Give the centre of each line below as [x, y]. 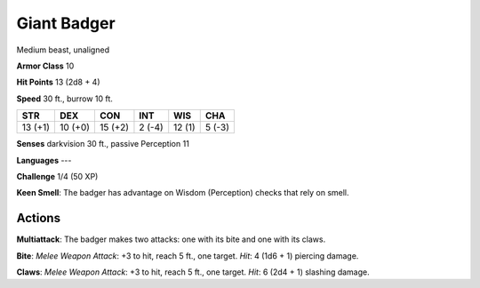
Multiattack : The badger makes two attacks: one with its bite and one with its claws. [171, 239]
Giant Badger [66, 23]
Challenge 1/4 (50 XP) [57, 176]
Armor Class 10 [45, 66]
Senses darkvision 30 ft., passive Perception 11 [103, 144]
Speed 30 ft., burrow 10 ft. [64, 99]
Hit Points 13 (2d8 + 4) [59, 82]
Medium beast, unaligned [63, 50]
